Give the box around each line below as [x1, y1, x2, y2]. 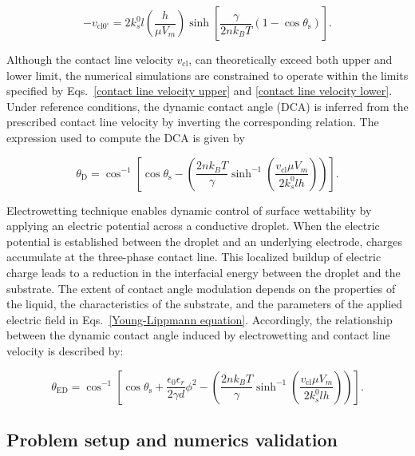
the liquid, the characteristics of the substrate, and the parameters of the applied [6, 295, 403, 312]
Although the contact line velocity [6, 51, 173, 67]
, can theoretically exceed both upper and [188, 51, 393, 67]
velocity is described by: [6, 342, 124, 359]
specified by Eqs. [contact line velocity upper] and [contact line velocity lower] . [6, 82, 393, 99]
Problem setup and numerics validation [6, 426, 338, 451]
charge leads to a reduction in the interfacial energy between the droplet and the [6, 264, 401, 280]
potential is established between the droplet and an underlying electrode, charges [6, 232, 402, 249]
